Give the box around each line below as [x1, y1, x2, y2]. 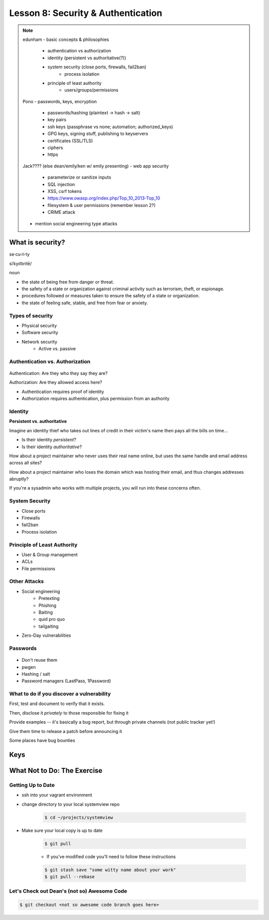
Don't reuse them [21, 657, 57, 663]
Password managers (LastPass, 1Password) [21, 678, 112, 684]
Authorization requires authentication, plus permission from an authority [21, 395, 170, 401]
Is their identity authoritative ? [21, 444, 82, 450]
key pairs [47, 117, 67, 123]
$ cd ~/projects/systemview [44, 814, 113, 820]
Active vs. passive [38, 346, 76, 352]
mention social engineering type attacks [35, 220, 118, 226]
